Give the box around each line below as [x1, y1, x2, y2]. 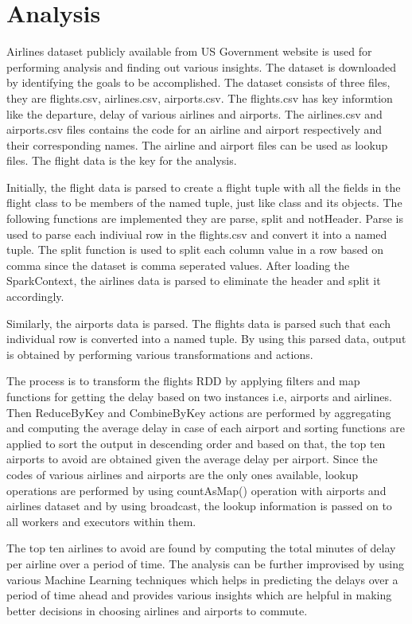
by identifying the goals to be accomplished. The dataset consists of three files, [6, 74, 391, 91]
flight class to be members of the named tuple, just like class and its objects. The [6, 194, 402, 211]
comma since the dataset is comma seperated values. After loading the [6, 256, 350, 273]
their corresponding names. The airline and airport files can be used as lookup [6, 136, 388, 153]
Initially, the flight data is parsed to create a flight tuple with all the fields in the [6, 178, 401, 195]
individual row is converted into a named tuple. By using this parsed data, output [6, 330, 406, 347]
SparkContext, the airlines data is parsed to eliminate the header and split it [6, 272, 381, 289]
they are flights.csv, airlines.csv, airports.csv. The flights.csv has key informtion [6, 89, 393, 106]
